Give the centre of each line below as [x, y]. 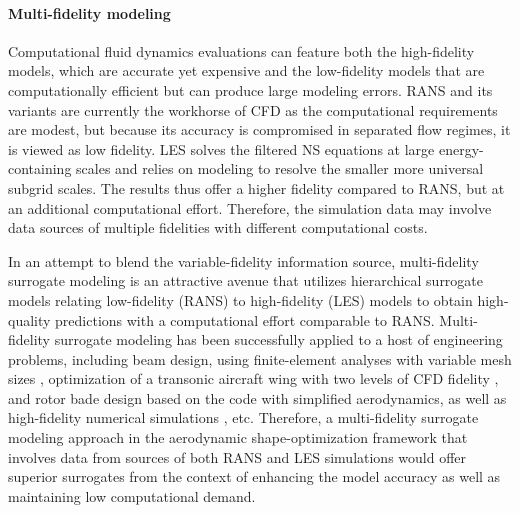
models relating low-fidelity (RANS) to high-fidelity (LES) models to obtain [240, 299]
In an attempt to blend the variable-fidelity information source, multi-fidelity [243, 260]
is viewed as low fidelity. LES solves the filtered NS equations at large [221, 148]
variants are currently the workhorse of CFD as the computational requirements [253, 109]
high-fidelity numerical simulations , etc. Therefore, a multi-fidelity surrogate [243, 417]
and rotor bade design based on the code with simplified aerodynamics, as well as [257, 397]
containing [40, 168]
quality [29, 319]
